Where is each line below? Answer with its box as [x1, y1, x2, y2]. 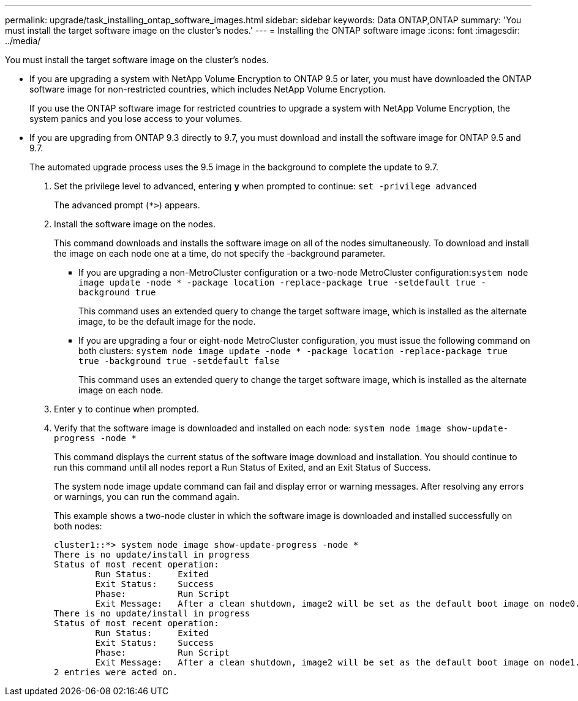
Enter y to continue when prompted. [54, 404, 200, 414]
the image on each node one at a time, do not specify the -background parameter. [54, 248, 385, 259]
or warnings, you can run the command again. [54, 491, 239, 502]
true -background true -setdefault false [78, 356, 280, 366]
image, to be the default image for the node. [78, 316, 256, 327]
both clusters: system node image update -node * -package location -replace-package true [78, 346, 508, 356]
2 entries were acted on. [54, 667, 178, 677]
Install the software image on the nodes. [54, 219, 216, 229]
